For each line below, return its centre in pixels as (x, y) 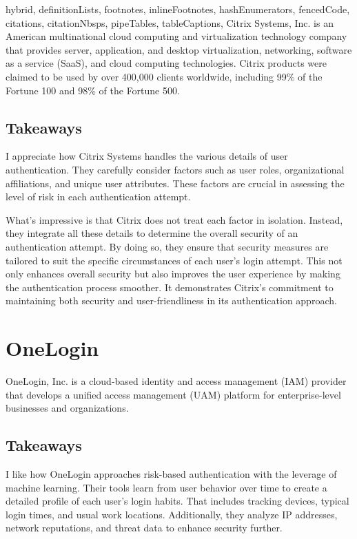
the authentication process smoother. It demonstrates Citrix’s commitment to (170, 287)
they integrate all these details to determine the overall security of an (152, 233)
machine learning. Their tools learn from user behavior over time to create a (166, 487)
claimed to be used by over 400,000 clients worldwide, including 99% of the (164, 76)
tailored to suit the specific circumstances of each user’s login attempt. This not (174, 260)
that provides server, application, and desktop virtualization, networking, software (179, 49)
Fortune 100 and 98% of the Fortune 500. (93, 90)
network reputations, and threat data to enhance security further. (144, 528)
